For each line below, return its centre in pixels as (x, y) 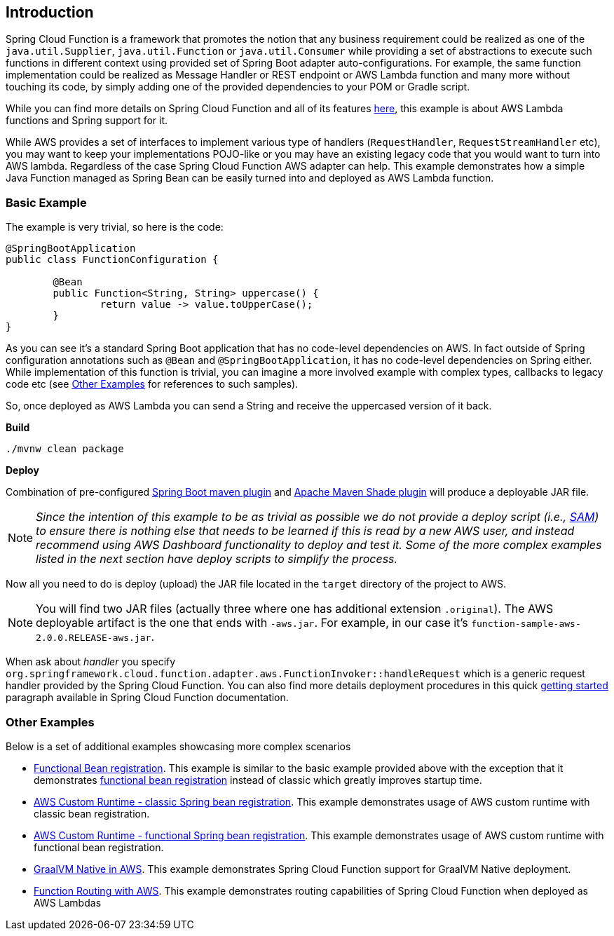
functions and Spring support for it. (87, 121)
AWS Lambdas (68, 902)
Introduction (50, 12)
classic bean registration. (92, 813)
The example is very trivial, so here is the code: (115, 227)
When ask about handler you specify (91, 662)
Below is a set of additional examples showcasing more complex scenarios (178, 746)
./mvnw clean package (65, 449)
